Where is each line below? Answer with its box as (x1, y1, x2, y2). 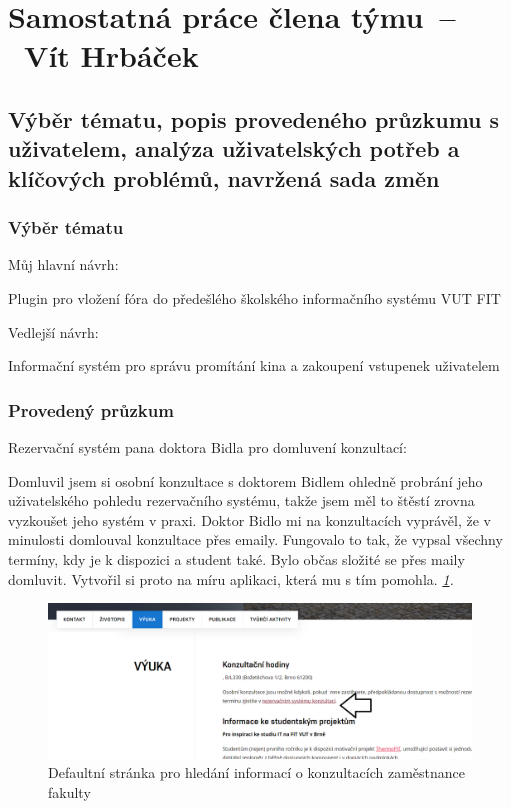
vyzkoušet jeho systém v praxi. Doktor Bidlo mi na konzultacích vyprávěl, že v (8, 509, 491, 530)
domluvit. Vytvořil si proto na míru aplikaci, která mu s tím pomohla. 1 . (8, 568, 454, 589)
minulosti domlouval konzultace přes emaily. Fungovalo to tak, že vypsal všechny (8, 529, 503, 550)
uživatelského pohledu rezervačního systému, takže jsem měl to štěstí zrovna (8, 490, 475, 511)
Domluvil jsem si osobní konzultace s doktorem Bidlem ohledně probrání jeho (8, 470, 483, 491)
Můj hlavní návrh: (8, 254, 119, 275)
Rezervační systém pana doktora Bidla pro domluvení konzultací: (8, 436, 407, 457)
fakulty (48, 781, 91, 802)
